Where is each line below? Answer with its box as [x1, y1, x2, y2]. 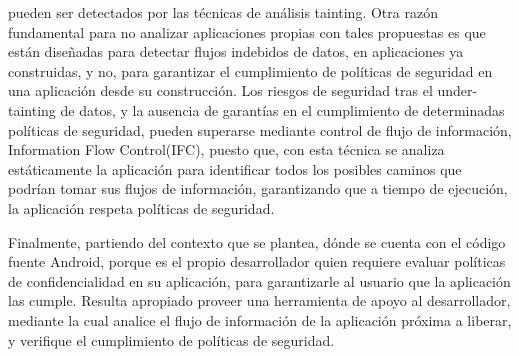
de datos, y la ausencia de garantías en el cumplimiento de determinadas [60, 99, 505, 120]
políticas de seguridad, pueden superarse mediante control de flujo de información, [8, 119, 512, 140]
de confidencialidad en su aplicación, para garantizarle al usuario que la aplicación [8, 270, 511, 291]
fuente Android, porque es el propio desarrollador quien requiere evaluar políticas [8, 251, 506, 272]
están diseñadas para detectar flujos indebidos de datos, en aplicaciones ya [8, 41, 464, 62]
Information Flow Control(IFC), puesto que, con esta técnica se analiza [8, 139, 445, 160]
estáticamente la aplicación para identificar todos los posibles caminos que [8, 158, 462, 179]
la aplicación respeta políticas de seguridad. [8, 197, 275, 218]
